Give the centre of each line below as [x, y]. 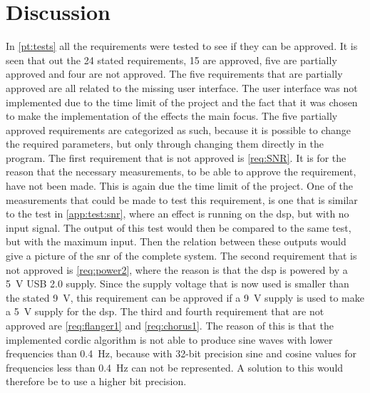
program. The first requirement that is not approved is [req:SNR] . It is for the [176, 157]
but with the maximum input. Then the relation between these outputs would [176, 241]
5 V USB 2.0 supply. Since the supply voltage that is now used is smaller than [178, 284]
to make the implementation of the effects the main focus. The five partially [172, 116]
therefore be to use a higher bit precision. [96, 381]
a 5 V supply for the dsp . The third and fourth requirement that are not [165, 311]
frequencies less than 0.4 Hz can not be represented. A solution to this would [175, 367]
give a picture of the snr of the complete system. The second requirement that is [181, 256]
